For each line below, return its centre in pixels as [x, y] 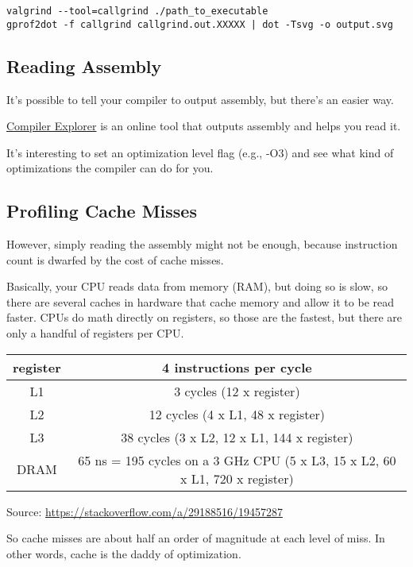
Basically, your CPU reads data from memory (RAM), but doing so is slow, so [197, 286]
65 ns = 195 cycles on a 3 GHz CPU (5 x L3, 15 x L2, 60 [237, 460]
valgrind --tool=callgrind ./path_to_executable [137, 11]
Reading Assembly [84, 66]
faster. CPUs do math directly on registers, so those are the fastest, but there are [205, 317]
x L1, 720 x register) [237, 478]
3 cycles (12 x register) [237, 391]
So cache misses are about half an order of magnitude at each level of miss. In [196, 538]
